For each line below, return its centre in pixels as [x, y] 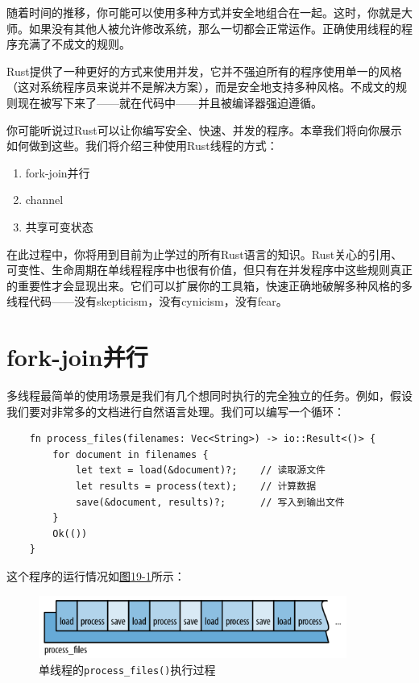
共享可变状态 [59, 226]
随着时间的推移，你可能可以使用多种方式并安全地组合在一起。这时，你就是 [204, 12]
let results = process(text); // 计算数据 [196, 486]
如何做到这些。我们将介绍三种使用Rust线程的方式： [142, 146]
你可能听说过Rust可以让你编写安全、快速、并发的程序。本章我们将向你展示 [204, 129]
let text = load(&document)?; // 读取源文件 [200, 471]
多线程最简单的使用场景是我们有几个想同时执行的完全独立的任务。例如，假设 [209, 396]
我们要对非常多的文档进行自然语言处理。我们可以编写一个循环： [176, 411]
